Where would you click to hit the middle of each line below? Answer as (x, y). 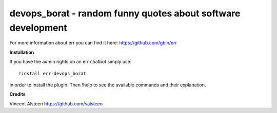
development (38, 28)
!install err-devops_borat (53, 73)
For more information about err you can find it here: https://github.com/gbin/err (93, 43)
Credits (17, 94)
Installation (22, 52)
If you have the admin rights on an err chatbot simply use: (71, 62)
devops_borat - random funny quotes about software (125, 13)
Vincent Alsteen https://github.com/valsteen (56, 104)
